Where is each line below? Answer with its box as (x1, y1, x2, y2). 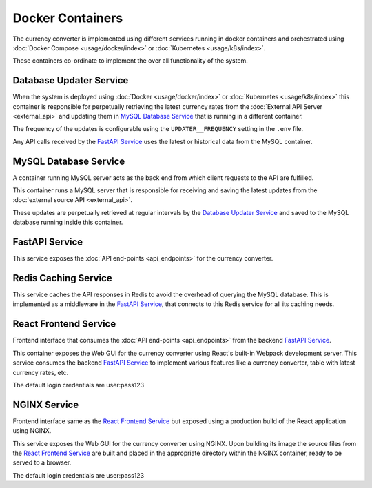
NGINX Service (12, 398, 79, 410)
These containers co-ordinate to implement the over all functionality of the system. (12, 57, 248, 65)
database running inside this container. (12, 218, 123, 227)
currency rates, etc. (12, 368, 69, 376)
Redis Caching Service (12, 272, 113, 284)
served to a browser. (12, 458, 72, 467)
